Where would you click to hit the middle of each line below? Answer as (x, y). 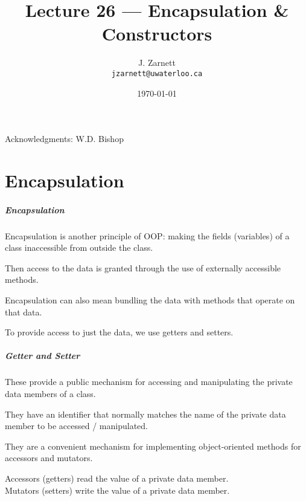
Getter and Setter (43, 356)
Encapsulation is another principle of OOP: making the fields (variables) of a (147, 235)
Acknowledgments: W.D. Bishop (64, 139)
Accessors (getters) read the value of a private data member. (117, 478)
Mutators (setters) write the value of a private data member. (117, 490)
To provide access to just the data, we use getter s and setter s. (119, 332)
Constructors (157, 34)
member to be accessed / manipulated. (76, 426)
